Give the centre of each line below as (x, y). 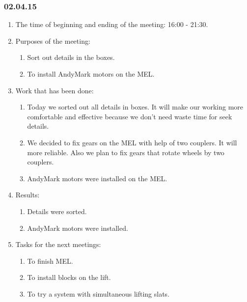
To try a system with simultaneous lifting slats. (98, 293)
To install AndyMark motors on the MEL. (91, 74)
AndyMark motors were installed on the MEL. (97, 178)
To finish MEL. (50, 261)
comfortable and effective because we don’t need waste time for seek (130, 116)
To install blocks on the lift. (69, 277)
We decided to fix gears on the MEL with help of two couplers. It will (132, 142)
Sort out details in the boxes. (71, 57)
